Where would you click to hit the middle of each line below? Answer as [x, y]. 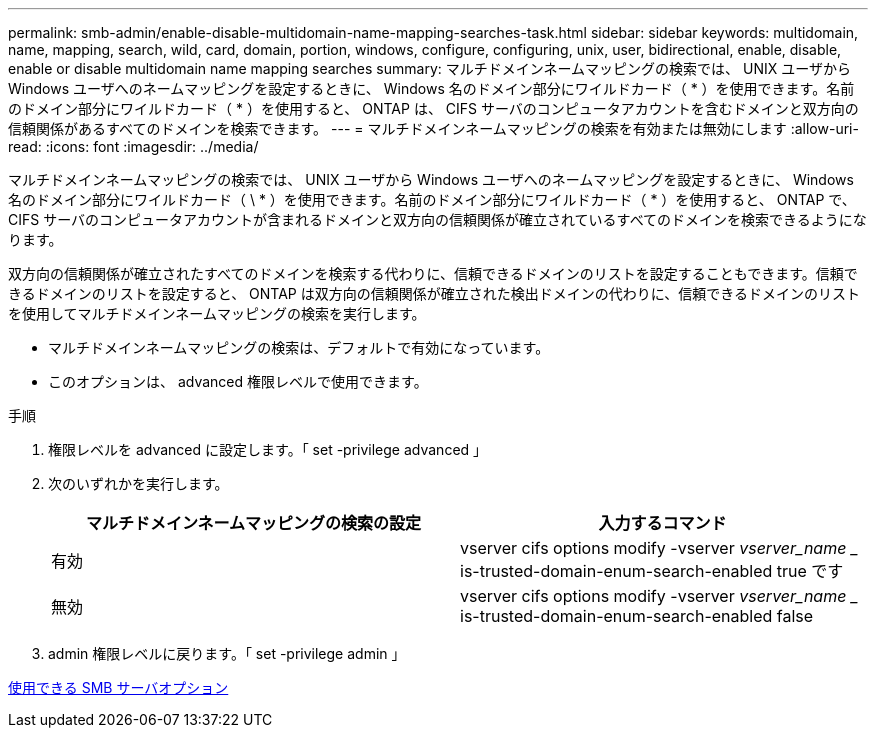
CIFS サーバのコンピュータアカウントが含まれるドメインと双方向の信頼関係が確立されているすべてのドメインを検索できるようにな [437, 219]
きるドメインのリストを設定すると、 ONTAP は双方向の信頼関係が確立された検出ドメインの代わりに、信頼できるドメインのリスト [434, 293]
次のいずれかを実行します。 [138, 483]
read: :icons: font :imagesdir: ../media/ [133, 146]
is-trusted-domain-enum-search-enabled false [637, 616]
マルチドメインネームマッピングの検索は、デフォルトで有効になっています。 [299, 347]
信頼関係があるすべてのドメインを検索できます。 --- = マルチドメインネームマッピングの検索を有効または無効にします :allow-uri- [433, 128]
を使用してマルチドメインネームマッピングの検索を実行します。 [217, 313]
